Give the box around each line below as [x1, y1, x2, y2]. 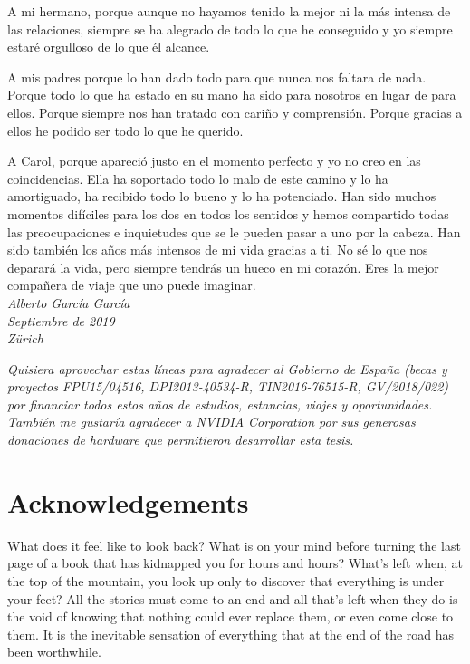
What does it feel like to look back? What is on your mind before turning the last [7, 535, 461, 554]
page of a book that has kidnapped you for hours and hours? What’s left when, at [7, 553, 463, 573]
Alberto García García [7, 293, 130, 312]
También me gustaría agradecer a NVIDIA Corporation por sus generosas [7, 412, 416, 431]
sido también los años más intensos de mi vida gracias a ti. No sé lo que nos [7, 240, 428, 259]
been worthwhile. [7, 642, 101, 661]
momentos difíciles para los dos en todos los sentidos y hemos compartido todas [7, 204, 449, 223]
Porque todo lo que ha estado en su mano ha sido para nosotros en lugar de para [7, 85, 456, 104]
